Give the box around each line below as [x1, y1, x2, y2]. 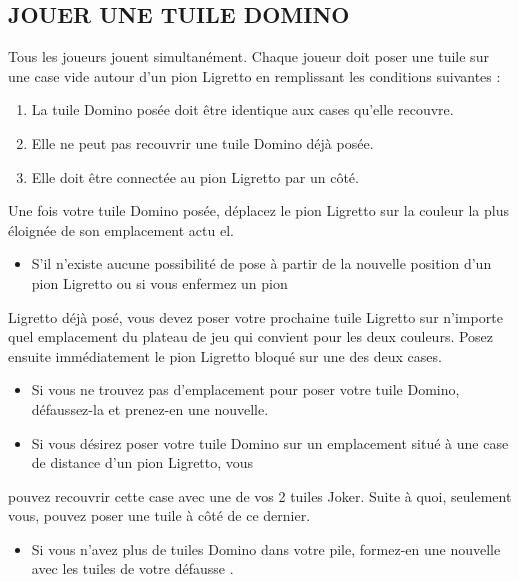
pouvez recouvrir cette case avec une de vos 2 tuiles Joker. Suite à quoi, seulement [8, 485, 512, 506]
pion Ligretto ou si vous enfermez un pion [31, 272, 288, 293]
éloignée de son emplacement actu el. [8, 219, 234, 240]
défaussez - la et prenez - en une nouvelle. [31, 398, 269, 419]
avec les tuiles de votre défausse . [31, 558, 234, 579]
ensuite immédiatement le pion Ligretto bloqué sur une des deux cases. [8, 345, 442, 366]
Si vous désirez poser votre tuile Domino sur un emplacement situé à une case [31, 432, 509, 453]
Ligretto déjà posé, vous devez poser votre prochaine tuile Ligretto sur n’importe [8, 306, 503, 327]
